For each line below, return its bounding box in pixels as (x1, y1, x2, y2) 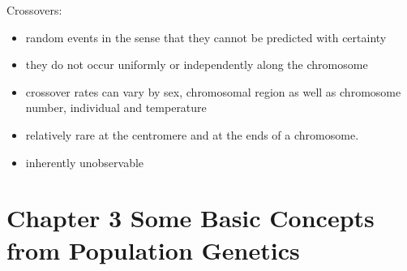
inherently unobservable (25, 153, 144, 170)
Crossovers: (6, 2, 62, 18)
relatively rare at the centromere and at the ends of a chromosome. (25, 126, 359, 143)
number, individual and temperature (25, 99, 207, 116)
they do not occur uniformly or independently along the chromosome (25, 56, 368, 73)
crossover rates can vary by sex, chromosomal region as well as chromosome (25, 83, 401, 100)
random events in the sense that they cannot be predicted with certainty (25, 28, 387, 45)
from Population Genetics (6, 233, 300, 266)
